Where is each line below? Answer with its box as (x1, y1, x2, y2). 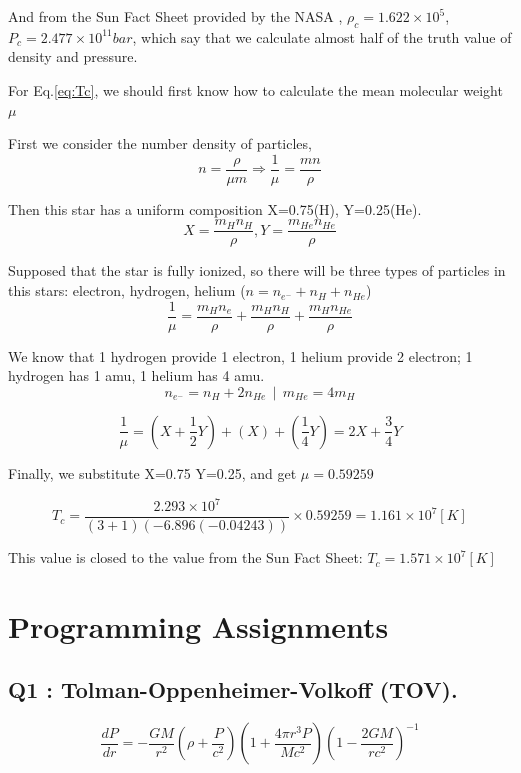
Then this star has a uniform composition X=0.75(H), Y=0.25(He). (8, 198, 422, 219)
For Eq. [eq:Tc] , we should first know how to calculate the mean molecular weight (8, 79, 503, 100)
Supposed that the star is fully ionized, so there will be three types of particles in (8, 260, 506, 281)
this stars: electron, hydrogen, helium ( (8, 280, 246, 301)
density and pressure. (8, 46, 138, 67)
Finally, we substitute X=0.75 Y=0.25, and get (8, 462, 297, 483)
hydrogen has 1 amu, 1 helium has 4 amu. (8, 365, 265, 386)
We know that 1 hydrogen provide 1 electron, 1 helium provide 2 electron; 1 (8, 345, 473, 366)
